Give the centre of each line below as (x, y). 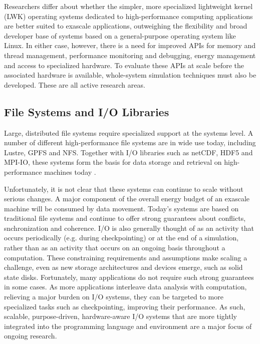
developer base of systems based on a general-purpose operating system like (120, 35)
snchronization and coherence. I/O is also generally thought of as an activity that (129, 228)
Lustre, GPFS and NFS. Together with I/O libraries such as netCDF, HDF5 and (128, 152)
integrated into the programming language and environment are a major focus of (128, 326)
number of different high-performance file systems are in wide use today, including (130, 142)
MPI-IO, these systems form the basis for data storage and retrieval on (113, 162)
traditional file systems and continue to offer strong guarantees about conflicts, (125, 218)
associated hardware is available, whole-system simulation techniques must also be (130, 75)
